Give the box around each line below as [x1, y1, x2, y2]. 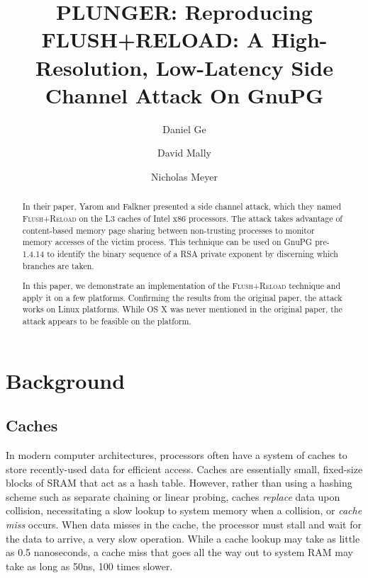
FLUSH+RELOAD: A [41, 25, 264, 54]
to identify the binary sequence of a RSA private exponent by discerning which [47, 247, 338, 259]
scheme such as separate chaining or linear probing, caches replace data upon [6, 489, 340, 504]
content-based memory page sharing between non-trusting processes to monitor [22, 224, 315, 236]
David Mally [157, 145, 212, 160]
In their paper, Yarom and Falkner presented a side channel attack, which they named [22, 200, 342, 212]
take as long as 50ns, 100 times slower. [6, 558, 173, 573]
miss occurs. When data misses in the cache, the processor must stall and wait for [6, 517, 362, 532]
